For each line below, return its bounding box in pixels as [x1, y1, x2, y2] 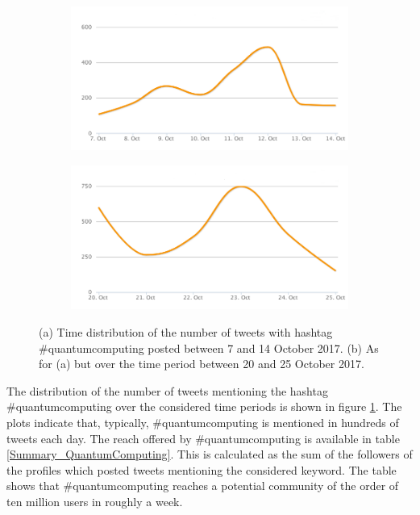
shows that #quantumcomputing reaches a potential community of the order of [6, 477, 399, 494]
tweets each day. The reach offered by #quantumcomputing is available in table [6, 429, 400, 446]
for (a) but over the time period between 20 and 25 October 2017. [39, 355, 364, 372]
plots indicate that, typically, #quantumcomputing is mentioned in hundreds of [6, 414, 399, 431]
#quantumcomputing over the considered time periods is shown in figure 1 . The [6, 398, 402, 415]
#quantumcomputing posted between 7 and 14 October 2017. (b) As [39, 339, 379, 356]
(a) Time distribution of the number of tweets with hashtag [39, 324, 333, 341]
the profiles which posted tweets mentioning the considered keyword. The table [6, 461, 397, 478]
